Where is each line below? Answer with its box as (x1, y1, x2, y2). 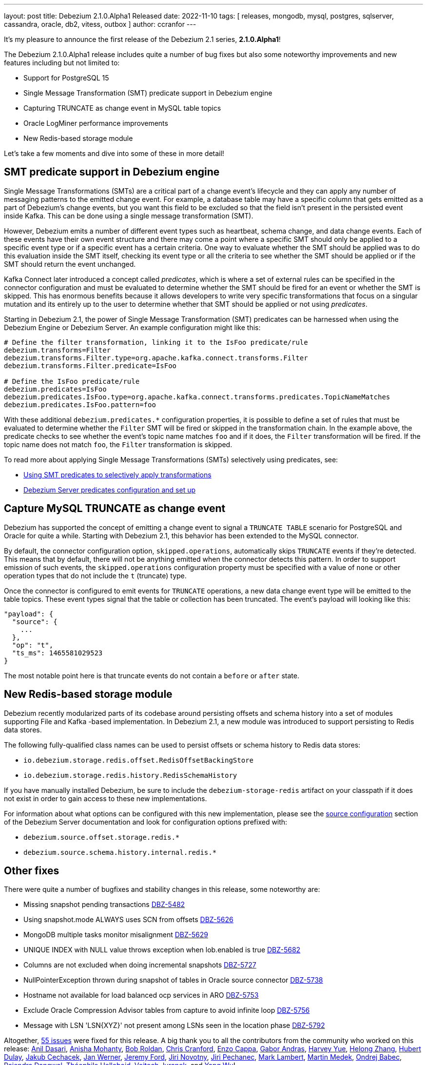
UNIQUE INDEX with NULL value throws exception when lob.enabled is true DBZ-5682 (23, 946, 301, 954)
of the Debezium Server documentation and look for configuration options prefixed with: (4, 817, 288, 826)
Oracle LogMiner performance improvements (23, 119, 168, 127)
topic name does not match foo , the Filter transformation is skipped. (4, 440, 233, 449)
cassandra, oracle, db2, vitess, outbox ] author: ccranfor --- (4, 20, 196, 28)
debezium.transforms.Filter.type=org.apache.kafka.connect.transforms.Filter (4, 354, 308, 362)
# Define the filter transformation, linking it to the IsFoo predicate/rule (4, 338, 308, 346)
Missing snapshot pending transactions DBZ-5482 (23, 900, 185, 909)
